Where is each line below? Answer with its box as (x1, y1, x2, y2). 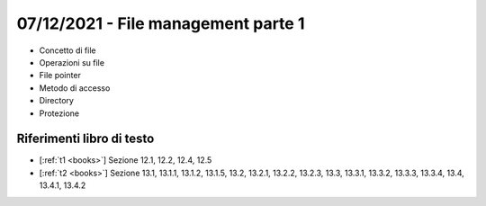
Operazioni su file (39, 57, 105, 67)
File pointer (39, 70, 81, 81)
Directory (39, 95, 74, 106)
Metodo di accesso (39, 82, 111, 94)
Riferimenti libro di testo (16, 131, 155, 147)
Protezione (39, 108, 80, 119)
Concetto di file (39, 45, 96, 56)
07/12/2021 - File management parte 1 (16, 13, 305, 33)
